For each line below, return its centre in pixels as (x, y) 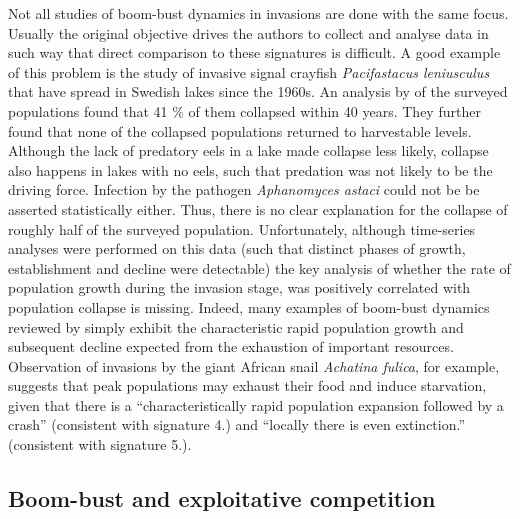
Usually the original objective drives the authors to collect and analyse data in (248, 32)
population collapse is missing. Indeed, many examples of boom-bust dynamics (249, 306)
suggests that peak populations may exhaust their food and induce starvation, (247, 385)
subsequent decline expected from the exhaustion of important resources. (231, 346)
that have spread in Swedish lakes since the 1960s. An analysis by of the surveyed (258, 91)
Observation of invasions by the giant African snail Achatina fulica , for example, (254, 365)
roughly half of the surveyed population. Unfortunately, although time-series (242, 228)
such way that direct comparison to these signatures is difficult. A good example (254, 52)
